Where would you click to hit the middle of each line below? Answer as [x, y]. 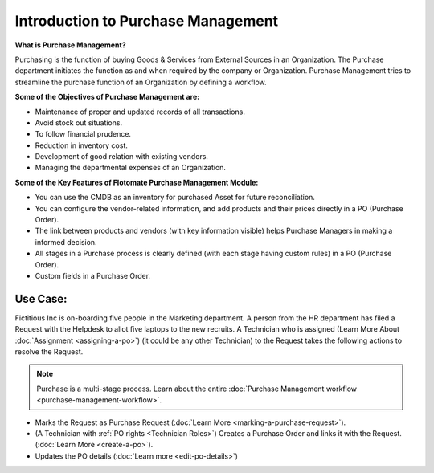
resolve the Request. [49, 352]
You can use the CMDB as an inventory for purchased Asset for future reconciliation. [175, 198]
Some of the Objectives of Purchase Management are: [107, 97]
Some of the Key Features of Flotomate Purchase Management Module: [137, 182]
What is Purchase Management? [70, 45]
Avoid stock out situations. [79, 122]
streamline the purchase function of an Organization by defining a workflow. [141, 82]
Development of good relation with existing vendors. [122, 157]
